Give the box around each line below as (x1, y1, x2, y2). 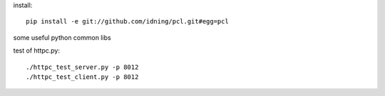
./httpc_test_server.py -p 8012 (26, 63, 139, 71)
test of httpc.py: (13, 46, 61, 55)
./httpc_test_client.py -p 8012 (26, 73, 139, 81)
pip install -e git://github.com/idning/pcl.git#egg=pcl (26, 18, 230, 26)
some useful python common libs (13, 33, 111, 42)
